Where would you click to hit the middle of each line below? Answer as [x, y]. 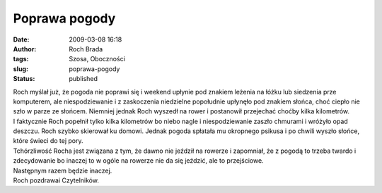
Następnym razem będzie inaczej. [63, 170]
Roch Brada [86, 49]
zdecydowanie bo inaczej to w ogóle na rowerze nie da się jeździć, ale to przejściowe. [139, 161]
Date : [21, 39]
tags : [21, 59]
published [83, 79]
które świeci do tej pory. [48, 141]
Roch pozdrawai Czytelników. [56, 180]
